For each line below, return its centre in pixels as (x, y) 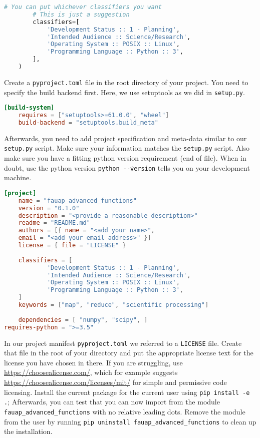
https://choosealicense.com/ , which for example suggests (91, 372)
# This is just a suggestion (81, 14)
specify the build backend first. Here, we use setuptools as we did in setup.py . (124, 92)
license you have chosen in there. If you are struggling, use (93, 362)
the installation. (28, 431)
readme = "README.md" (54, 223)
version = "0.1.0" (49, 208)
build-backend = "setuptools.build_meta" (88, 122)
